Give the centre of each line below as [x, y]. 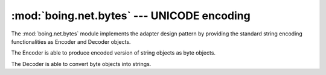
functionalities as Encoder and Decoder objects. [71, 41]
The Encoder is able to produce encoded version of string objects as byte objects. [113, 53]
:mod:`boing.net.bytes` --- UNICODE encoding [131, 16]
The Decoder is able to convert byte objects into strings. [81, 64]
